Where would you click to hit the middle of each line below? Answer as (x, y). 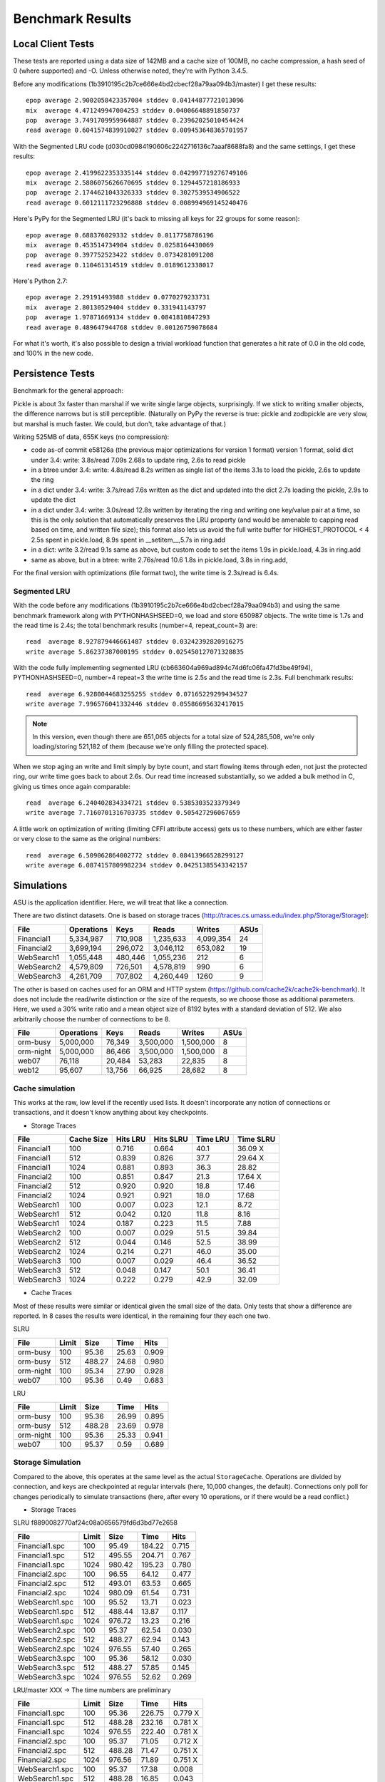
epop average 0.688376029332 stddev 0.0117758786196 (120, 235)
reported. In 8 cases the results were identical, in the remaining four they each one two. (142, 1316)
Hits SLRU (171, 1139)
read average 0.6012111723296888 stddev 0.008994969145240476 (137, 202)
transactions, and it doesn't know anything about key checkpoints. (111, 1113)
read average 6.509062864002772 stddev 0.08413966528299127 (135, 855)
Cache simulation (44, 1088)
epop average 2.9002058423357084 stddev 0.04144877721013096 (135, 101)
